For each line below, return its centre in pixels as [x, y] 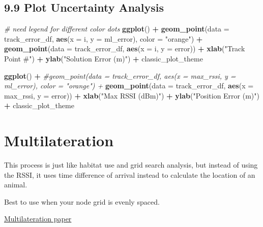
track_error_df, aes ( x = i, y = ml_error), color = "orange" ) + [104, 38]
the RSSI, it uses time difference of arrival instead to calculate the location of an [130, 174]
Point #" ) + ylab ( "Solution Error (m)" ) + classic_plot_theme [104, 58]
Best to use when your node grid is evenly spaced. [82, 201]
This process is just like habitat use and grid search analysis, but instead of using [131, 165]
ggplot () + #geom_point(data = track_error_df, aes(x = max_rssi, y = [120, 75]
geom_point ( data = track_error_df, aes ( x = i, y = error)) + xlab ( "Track [125, 48]
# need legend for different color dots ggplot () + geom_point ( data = [117, 29]
